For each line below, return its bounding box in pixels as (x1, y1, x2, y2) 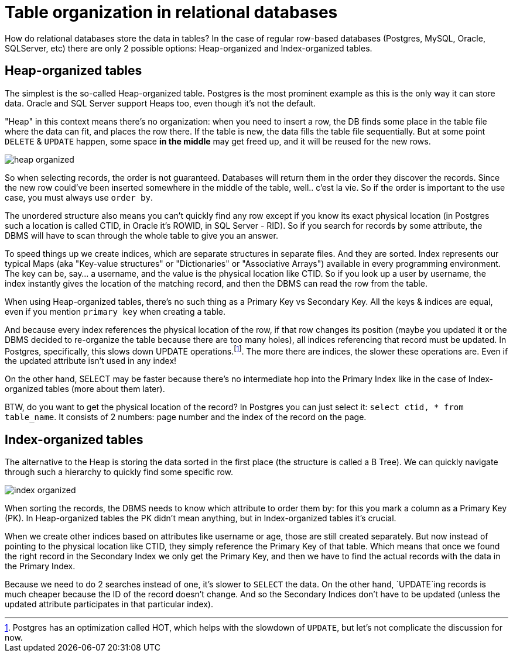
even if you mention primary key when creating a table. (5, 306, 226, 317)
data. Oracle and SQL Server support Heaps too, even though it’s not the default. (5, 98, 316, 108)
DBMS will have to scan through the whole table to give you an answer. (5, 230, 278, 240)
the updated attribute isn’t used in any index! (5, 356, 177, 366)
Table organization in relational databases (5, 2, 338, 22)
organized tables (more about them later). (5, 384, 165, 394)
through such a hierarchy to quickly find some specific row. (5, 467, 234, 477)
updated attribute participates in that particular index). (5, 599, 214, 610)
